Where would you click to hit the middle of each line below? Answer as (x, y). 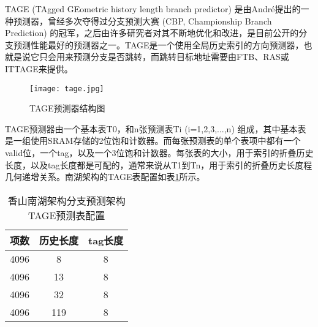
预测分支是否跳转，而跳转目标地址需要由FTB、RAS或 (181, 57)
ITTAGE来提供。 (39, 68)
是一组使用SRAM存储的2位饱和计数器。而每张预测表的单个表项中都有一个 (153, 141)
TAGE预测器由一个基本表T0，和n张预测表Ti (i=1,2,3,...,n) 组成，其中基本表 (156, 128)
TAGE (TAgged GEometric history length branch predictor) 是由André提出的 (153, 9)
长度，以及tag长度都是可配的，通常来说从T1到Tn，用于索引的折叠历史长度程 (159, 164)
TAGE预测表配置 (67, 215)
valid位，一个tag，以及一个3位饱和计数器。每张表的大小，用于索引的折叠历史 (159, 152)
